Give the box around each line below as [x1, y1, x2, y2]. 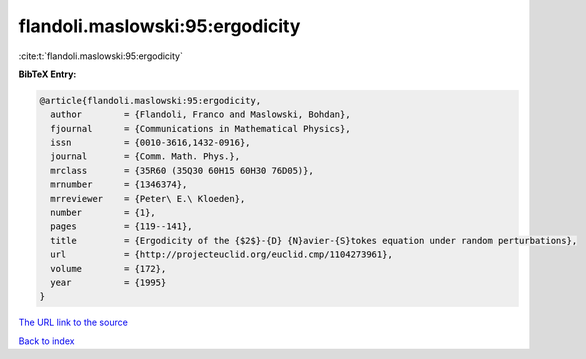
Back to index [18, 335, 75, 347]
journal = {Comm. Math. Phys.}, [50, 151, 240, 162]
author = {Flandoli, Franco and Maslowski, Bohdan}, [50, 109, 351, 120]
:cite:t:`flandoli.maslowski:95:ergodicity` [18, 50, 184, 62]
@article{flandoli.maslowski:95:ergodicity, [39, 95, 262, 106]
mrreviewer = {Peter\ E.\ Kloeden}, [50, 193, 246, 204]
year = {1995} [50, 277, 167, 288]
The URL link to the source [18, 316, 129, 329]
